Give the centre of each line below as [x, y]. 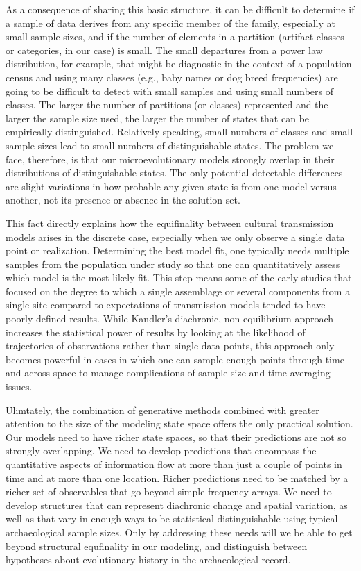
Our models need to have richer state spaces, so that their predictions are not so [176, 437]
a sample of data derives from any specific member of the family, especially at [170, 23]
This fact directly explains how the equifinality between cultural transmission [170, 223]
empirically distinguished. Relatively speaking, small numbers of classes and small [179, 132]
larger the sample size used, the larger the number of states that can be [158, 118]
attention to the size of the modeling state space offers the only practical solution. [179, 423]
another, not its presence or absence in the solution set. [123, 200]
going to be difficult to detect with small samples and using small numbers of [169, 91]
